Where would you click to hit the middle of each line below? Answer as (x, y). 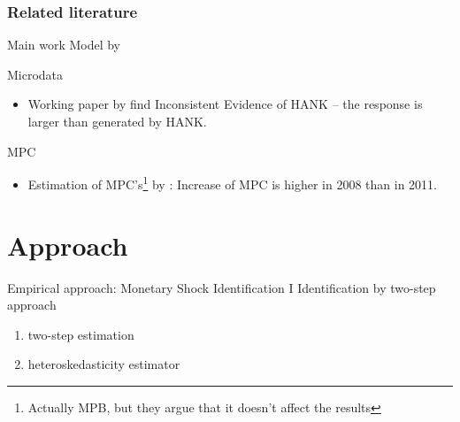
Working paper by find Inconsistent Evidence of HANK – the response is (225, 104)
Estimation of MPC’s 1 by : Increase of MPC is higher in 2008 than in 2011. (233, 183)
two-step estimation (81, 334)
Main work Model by (64, 45)
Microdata (35, 74)
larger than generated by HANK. (117, 121)
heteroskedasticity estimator (104, 364)
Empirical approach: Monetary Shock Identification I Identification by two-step (222, 287)
